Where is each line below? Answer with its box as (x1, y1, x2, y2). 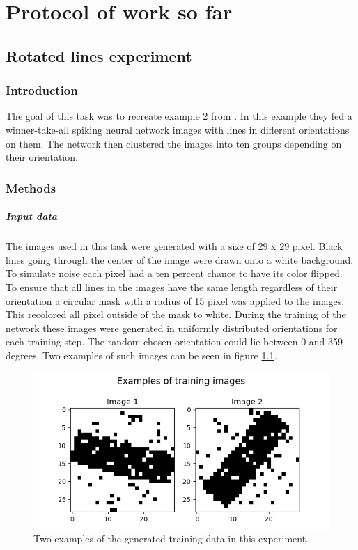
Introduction (6, 81, 78, 99)
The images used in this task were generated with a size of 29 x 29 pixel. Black (6, 239, 343, 253)
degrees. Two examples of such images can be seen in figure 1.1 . (6, 347, 277, 362)
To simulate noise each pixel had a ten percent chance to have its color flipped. (6, 266, 343, 281)
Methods (6, 179, 56, 196)
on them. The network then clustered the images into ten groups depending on (6, 136, 342, 150)
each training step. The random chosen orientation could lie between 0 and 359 (6, 334, 343, 349)
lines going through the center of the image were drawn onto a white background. (6, 252, 354, 267)
